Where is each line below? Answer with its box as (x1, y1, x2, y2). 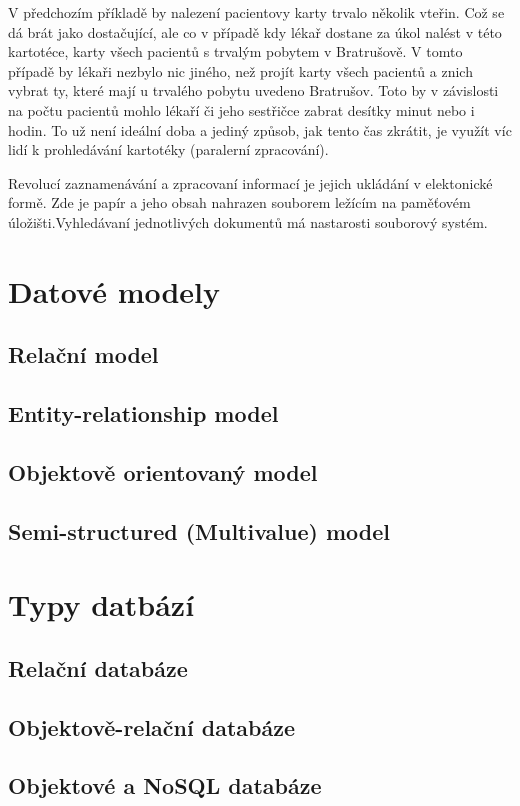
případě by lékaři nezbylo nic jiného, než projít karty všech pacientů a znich (8, 60, 473, 81)
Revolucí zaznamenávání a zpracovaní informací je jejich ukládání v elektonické (8, 172, 493, 193)
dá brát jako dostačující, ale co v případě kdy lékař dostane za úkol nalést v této (8, 21, 502, 42)
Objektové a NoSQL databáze (8, 770, 322, 801)
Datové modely (8, 270, 221, 311)
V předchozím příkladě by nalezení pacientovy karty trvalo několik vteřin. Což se (8, 2, 505, 22)
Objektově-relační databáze (8, 711, 295, 742)
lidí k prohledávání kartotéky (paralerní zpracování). (8, 139, 329, 160)
